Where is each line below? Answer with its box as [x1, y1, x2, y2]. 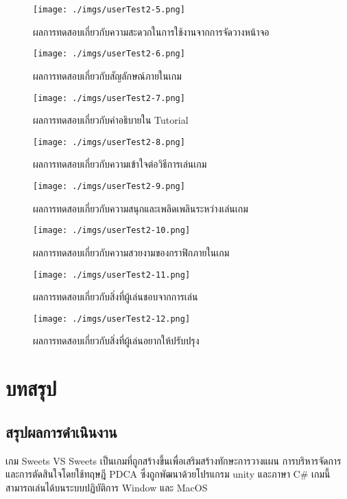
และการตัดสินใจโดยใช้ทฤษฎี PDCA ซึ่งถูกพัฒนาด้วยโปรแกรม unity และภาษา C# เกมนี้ [5, 467, 331, 481]
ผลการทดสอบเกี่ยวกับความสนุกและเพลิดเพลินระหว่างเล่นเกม [33, 201, 248, 215]
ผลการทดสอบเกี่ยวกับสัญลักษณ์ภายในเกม [33, 68, 182, 82]
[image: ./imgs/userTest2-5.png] [33, 5, 185, 14]
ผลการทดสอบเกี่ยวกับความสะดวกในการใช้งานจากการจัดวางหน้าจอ [33, 24, 270, 38]
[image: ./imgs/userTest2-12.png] [33, 313, 191, 324]
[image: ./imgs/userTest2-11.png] [33, 269, 191, 280]
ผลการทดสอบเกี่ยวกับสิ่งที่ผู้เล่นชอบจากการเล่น [33, 289, 198, 304]
